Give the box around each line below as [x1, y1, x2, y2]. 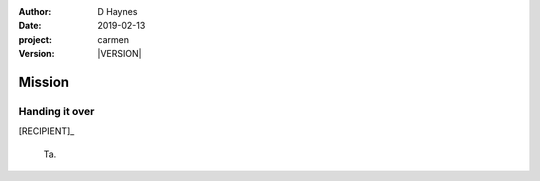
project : [18, 33, 52, 45]
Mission [18, 73, 70, 90]
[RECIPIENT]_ [18, 125, 75, 137]
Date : [18, 20, 42, 32]
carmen [97, 33, 130, 45]
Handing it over [18, 104, 95, 118]
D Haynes [97, 6, 138, 17]
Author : [18, 6, 52, 17]
